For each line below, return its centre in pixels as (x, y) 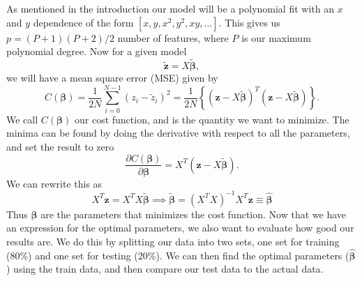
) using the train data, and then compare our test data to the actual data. (165, 269)
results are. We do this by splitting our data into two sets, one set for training (173, 242)
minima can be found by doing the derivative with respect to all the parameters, (178, 133)
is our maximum (276, 37)
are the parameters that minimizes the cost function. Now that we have (193, 214)
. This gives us (249, 22)
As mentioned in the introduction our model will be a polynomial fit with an (170, 8)
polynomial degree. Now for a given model (97, 51)
